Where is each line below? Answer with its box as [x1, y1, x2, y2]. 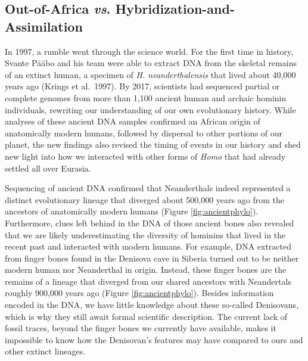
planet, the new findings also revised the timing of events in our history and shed [5, 138, 301, 151]
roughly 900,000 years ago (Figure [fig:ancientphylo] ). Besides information [5, 287, 274, 299]
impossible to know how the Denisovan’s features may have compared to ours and [5, 333, 303, 346]
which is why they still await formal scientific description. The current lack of [5, 310, 288, 322]
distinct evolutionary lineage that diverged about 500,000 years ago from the [5, 193, 284, 206]
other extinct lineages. [5, 345, 86, 357]
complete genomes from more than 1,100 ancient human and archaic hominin [5, 91, 287, 104]
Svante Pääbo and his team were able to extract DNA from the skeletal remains [5, 57, 297, 69]
